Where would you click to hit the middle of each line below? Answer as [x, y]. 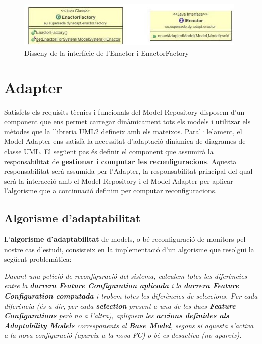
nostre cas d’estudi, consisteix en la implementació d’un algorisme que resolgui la [129, 249]
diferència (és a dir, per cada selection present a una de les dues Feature [120, 305]
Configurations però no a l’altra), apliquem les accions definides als [117, 315]
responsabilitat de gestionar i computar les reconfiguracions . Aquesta [120, 161]
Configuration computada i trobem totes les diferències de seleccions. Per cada [131, 296]
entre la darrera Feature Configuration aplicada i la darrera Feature [122, 286]
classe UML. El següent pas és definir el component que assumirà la [109, 151]
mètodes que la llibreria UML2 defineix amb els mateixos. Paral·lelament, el [123, 131]
